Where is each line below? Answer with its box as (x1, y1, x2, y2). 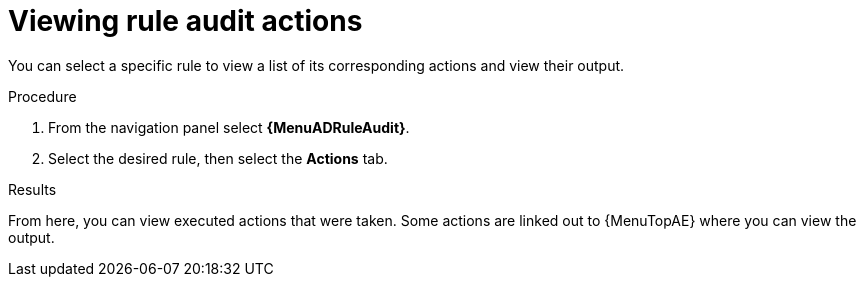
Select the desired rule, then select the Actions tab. (48, 149, 388, 167)
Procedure (8, 87, 77, 105)
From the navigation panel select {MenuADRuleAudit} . (48, 118, 410, 136)
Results (8, 180, 57, 198)
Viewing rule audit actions (8, 4, 363, 38)
